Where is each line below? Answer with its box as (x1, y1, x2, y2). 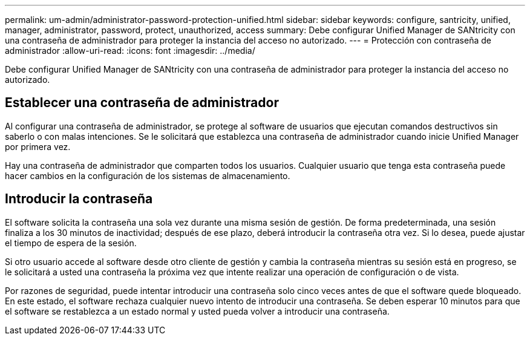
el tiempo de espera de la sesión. (5, 237, 137, 248)
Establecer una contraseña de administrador (5, 95, 279, 111)
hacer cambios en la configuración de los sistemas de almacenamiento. (5, 170, 290, 181)
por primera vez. (5, 141, 71, 152)
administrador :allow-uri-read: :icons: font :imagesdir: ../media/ (5, 45, 255, 56)
